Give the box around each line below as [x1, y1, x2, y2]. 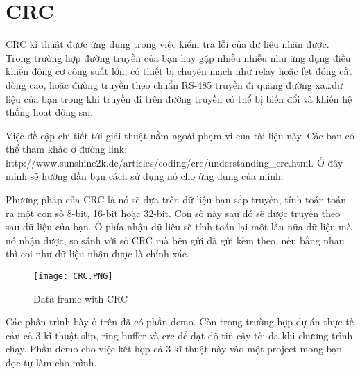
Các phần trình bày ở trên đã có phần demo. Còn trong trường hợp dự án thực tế [6, 314, 354, 329]
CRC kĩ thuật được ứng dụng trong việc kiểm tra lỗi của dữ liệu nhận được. [6, 37, 329, 51]
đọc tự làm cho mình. [6, 355, 97, 370]
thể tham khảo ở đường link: [6, 142, 128, 156]
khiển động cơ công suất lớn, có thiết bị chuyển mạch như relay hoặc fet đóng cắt [6, 64, 352, 78]
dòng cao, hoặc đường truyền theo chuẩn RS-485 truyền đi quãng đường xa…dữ [6, 77, 343, 92]
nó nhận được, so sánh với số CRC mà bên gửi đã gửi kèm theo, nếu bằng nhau [6, 232, 345, 247]
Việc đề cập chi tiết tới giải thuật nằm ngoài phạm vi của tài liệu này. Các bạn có [6, 128, 354, 142]
